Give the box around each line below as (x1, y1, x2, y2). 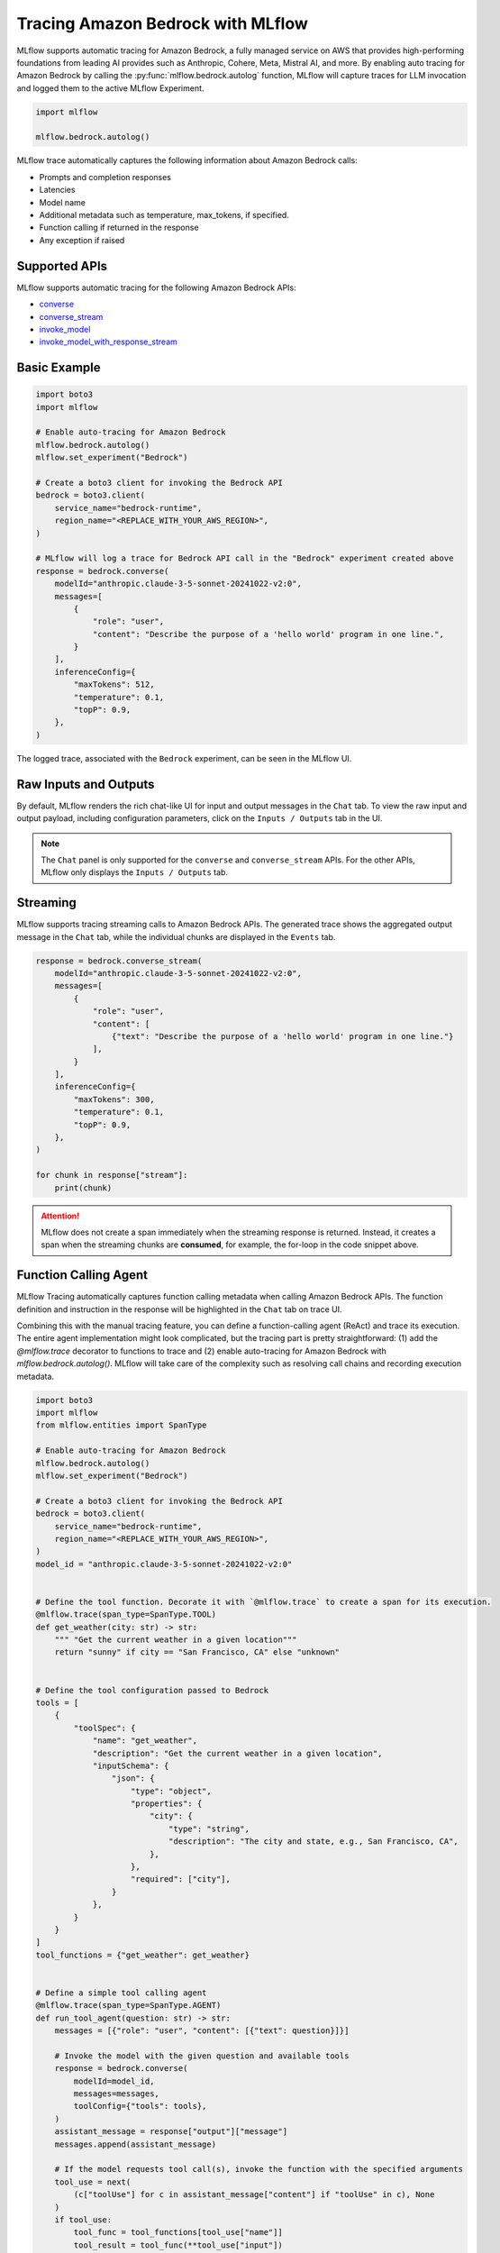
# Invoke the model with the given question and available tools (54, 2050, 350, 2061)
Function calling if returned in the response (39, 222, 199, 233)
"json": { (111, 1774, 155, 1783)
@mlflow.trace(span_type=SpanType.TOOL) (35, 1610, 216, 1619)
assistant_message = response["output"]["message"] (54, 2127, 288, 2137)
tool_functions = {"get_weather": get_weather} (35, 1949, 250, 1960)
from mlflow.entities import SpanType (35, 1420, 207, 1430)
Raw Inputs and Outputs (16, 776, 155, 792)
